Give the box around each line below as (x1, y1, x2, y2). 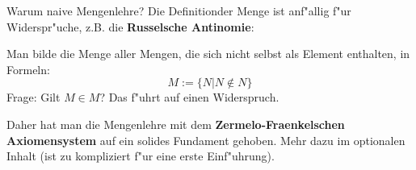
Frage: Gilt (6, 89, 61, 106)
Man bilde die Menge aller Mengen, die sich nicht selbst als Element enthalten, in (6, 45, 410, 62)
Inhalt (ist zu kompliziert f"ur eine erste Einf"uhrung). (6, 147, 275, 164)
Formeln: (6, 60, 50, 77)
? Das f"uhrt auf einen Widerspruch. (99, 89, 279, 106)
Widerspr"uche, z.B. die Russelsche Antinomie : (6, 18, 254, 35)
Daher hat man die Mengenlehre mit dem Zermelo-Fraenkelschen (6, 115, 345, 132)
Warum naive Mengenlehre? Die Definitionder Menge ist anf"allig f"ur (6, 2, 351, 19)
